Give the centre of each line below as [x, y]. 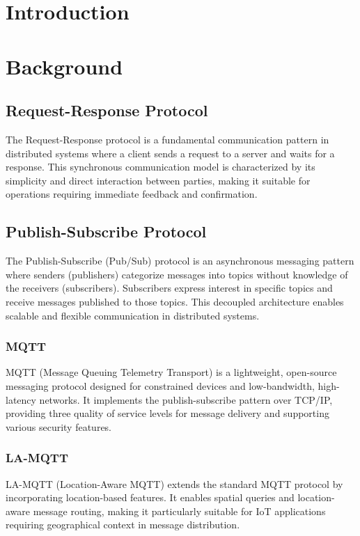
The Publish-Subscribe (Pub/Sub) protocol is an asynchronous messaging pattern [180, 261]
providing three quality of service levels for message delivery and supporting [167, 413]
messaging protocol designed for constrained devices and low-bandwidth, [160, 385]
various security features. [59, 426]
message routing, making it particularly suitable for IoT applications [179, 511]
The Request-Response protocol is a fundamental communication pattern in [167, 139]
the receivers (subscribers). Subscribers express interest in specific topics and [169, 288]
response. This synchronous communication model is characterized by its [161, 167]
